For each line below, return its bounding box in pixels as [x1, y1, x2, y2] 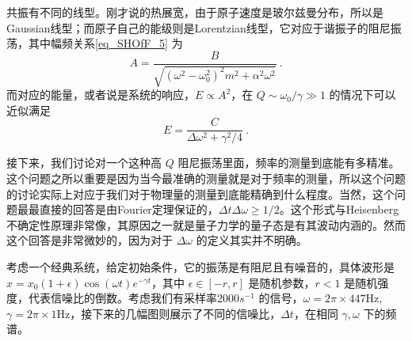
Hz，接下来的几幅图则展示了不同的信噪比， [56, 305, 281, 321]
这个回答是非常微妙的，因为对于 [6, 232, 173, 248]
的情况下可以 [329, 86, 396, 103]
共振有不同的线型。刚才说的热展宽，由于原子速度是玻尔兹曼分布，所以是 [6, 4, 383, 20]
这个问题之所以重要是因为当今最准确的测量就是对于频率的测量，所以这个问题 [6, 170, 406, 187]
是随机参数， [248, 274, 315, 290]
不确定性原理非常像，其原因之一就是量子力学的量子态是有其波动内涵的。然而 [6, 216, 406, 233]
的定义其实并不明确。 [196, 232, 307, 248]
